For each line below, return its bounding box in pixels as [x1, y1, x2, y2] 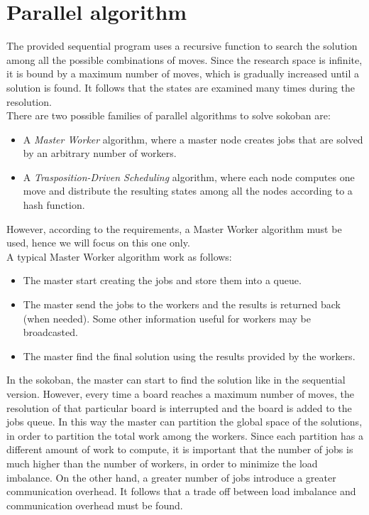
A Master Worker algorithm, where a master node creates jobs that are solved [23, 131, 363, 146]
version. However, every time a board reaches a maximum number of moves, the [6, 386, 354, 401]
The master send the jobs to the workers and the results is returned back [23, 297, 341, 312]
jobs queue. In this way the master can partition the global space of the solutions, [6, 414, 363, 429]
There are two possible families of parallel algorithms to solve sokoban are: [6, 108, 331, 123]
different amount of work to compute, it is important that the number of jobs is [6, 442, 353, 457]
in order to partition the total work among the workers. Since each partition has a [6, 428, 363, 443]
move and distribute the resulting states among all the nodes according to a [23, 183, 353, 198]
